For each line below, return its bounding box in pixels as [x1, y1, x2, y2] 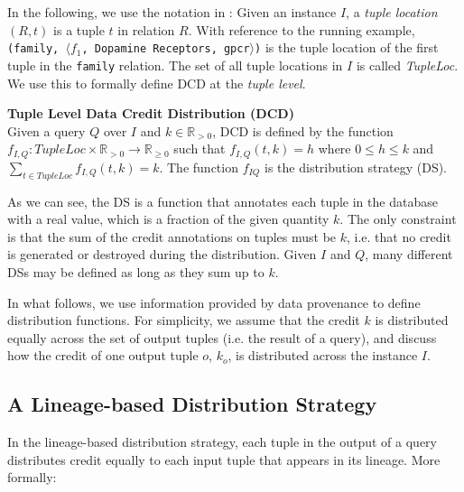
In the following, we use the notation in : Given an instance [7, 3, 337, 21]
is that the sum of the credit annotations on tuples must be [7, 227, 337, 246]
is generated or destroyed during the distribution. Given [7, 245, 317, 264]
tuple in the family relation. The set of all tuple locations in [7, 55, 343, 74]
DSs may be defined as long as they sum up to [7, 262, 264, 281]
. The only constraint [339, 209, 457, 228]
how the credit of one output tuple [7, 346, 199, 365]
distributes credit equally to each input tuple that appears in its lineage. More [7, 450, 441, 469]
